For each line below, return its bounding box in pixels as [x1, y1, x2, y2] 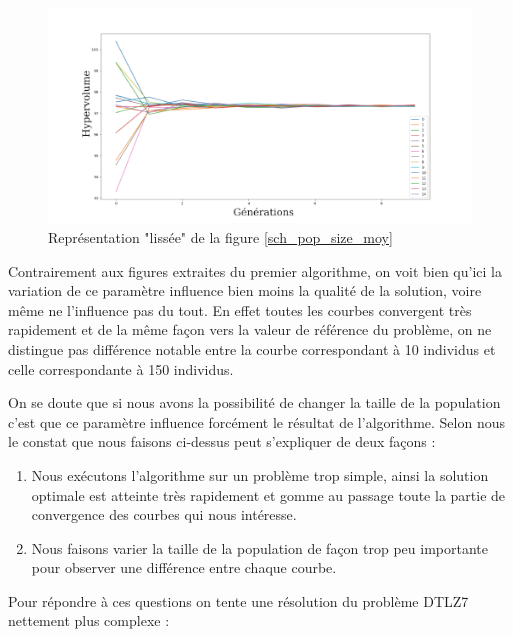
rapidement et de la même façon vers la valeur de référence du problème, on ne [8, 319, 492, 340]
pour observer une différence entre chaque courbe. [31, 557, 337, 578]
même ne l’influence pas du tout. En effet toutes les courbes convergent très [8, 299, 472, 320]
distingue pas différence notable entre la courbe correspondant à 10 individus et [8, 338, 496, 359]
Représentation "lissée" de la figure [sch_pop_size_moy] [48, 226, 393, 247]
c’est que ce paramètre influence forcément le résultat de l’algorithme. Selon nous [8, 411, 505, 432]
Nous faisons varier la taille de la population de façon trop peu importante [31, 537, 488, 558]
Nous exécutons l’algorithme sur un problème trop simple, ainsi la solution [31, 464, 489, 485]
